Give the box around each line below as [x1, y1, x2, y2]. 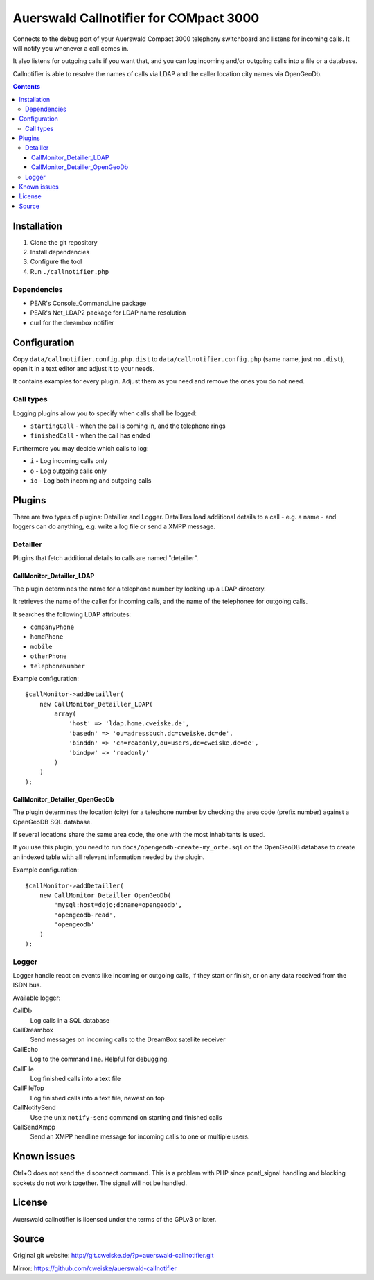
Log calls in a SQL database [30, 1016, 110, 1024]
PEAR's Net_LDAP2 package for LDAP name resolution [30, 309, 186, 317]
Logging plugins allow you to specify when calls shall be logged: [12, 409, 197, 417]
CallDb [12, 1006, 33, 1015]
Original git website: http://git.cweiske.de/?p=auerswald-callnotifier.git [12, 1252, 214, 1260]
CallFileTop [12, 1084, 44, 1092]
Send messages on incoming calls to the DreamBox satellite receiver [30, 1035, 226, 1044]
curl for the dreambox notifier [30, 318, 114, 327]
